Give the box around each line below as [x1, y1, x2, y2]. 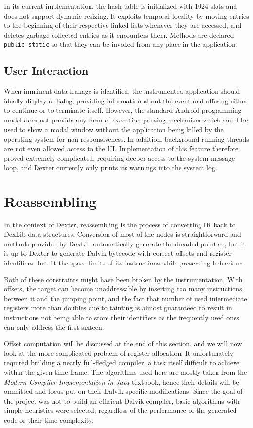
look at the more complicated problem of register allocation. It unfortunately [4, 347, 234, 358]
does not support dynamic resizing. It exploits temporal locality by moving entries [4, 10, 249, 20]
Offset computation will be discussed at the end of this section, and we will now [4, 338, 242, 348]
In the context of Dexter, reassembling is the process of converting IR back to [4, 219, 235, 229]
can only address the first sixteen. [4, 322, 104, 332]
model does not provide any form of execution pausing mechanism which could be [4, 115, 248, 125]
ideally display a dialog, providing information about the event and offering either [4, 95, 248, 105]
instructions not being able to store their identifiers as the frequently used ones [4, 312, 239, 323]
